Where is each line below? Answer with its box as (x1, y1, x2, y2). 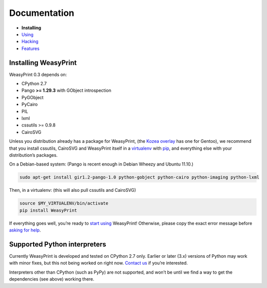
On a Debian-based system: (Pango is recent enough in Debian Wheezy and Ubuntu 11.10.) (9, 161, 194, 167)
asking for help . (9, 227, 41, 233)
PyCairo (21, 102, 38, 108)
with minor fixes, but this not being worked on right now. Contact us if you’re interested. (9, 260, 188, 266)
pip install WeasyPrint (19, 207, 78, 213)
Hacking (21, 39, 39, 45)
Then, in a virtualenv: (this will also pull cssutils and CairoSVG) (9, 187, 136, 193)
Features (21, 45, 40, 52)
